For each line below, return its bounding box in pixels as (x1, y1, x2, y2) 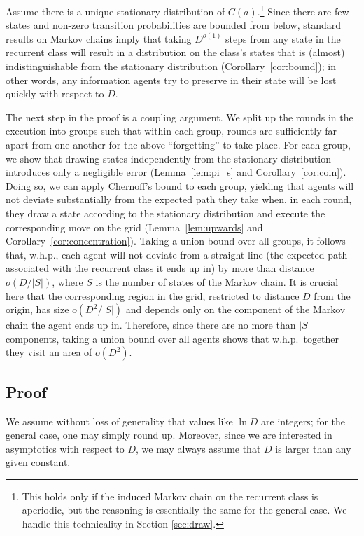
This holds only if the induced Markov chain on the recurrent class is (22, 488, 318, 503)
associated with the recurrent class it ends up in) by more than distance (6, 261, 314, 275)
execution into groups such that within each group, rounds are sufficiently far (6, 123, 337, 138)
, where (52, 274, 83, 289)
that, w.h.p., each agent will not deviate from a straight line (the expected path (6, 247, 348, 261)
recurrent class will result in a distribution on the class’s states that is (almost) (6, 45, 345, 60)
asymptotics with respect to (6, 441, 125, 455)
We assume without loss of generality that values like (6, 413, 233, 428)
